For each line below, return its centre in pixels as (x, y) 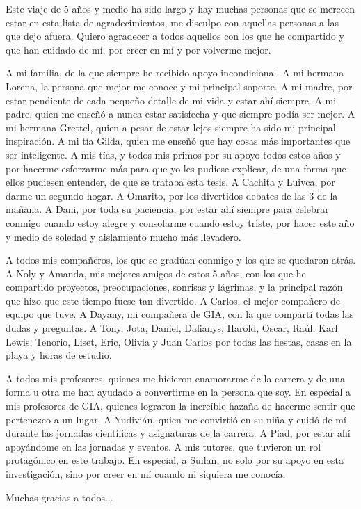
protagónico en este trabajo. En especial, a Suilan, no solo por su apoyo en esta (175, 460)
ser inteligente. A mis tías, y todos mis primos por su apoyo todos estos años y (173, 154)
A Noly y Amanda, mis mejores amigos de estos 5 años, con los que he (156, 273)
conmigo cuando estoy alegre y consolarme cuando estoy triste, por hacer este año (180, 222)
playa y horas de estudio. (59, 355)
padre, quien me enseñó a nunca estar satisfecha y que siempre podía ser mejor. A (180, 114)
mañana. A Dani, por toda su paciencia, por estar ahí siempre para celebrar (167, 209)
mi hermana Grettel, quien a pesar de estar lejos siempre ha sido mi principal (171, 127)
